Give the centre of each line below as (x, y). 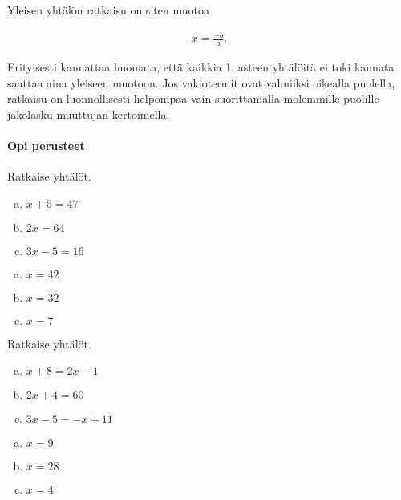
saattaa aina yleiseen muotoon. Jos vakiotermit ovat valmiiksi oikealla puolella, (201, 82)
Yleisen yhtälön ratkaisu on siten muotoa (108, 10)
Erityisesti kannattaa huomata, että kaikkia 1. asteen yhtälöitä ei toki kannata (201, 66)
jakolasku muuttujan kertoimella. (89, 114)
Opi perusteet (46, 145)
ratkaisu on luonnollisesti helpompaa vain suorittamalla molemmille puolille (193, 98)
